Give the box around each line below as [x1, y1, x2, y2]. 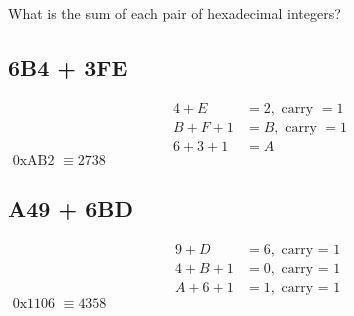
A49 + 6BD [8, 193, 134, 224]
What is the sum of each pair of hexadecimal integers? [8, 3, 341, 24]
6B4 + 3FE [8, 52, 128, 83]
